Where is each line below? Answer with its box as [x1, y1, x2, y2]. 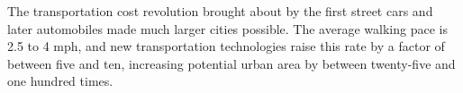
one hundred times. [7, 72, 113, 90]
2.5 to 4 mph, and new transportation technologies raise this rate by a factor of [7, 37, 445, 55]
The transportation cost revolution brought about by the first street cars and [7, 2, 433, 20]
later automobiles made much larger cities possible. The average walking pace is [7, 19, 448, 38]
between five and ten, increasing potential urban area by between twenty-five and [7, 54, 456, 72]
